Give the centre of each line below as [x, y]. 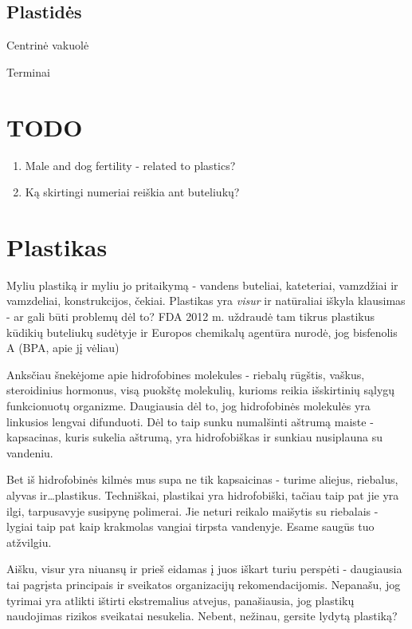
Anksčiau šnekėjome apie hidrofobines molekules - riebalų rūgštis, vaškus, [186, 374]
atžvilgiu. [29, 542]
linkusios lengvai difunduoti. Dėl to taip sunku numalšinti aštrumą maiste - [190, 421]
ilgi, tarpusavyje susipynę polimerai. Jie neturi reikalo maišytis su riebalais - [192, 510]
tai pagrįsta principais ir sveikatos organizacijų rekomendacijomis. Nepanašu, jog [204, 584]
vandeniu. [30, 452]
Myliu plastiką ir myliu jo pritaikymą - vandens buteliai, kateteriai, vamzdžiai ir [202, 285]
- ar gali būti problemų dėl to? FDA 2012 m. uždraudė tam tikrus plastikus [191, 316]
